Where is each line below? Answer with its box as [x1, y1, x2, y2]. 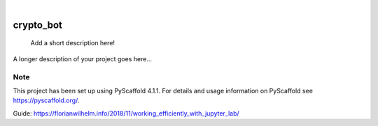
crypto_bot [13, 19, 62, 31]
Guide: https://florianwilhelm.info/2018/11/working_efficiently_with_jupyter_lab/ [13, 109, 239, 118]
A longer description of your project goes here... [13, 54, 152, 63]
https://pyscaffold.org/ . [13, 96, 80, 104]
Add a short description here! [30, 39, 115, 47]
